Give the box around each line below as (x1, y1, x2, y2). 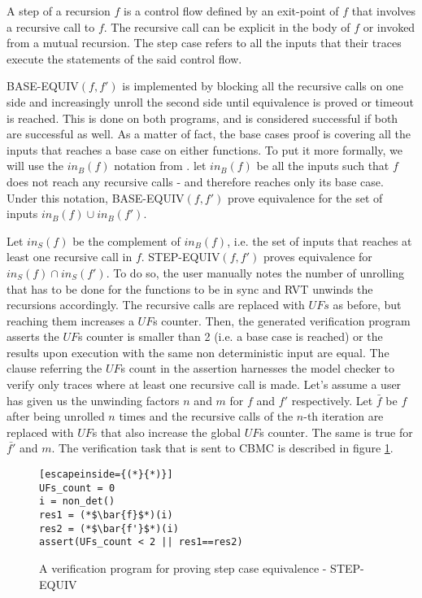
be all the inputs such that (256, 157, 389, 174)
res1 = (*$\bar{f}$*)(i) (39, 509, 173, 521)
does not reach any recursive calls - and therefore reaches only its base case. (7, 172, 384, 190)
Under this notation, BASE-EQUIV (7, 189, 185, 206)
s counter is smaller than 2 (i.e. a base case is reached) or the (78, 328, 383, 345)
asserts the (7, 328, 59, 345)
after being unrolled (7, 408, 105, 425)
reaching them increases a (7, 312, 134, 329)
